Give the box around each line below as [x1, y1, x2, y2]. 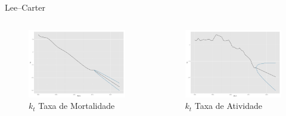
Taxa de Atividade [194, 99, 262, 112]
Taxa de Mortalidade [38, 99, 115, 112]
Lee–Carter [5, 1, 45, 13]
